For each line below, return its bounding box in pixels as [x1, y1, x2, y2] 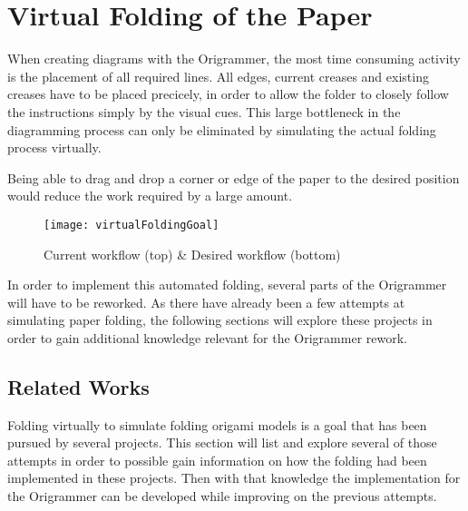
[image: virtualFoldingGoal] [44, 218, 219, 231]
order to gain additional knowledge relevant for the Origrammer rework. [7, 328, 407, 347]
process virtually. [7, 138, 102, 157]
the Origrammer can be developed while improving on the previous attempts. [7, 486, 437, 506]
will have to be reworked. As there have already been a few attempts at [7, 292, 405, 311]
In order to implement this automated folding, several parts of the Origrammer [7, 275, 447, 294]
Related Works [7, 372, 150, 400]
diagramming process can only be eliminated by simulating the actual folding [7, 120, 436, 139]
